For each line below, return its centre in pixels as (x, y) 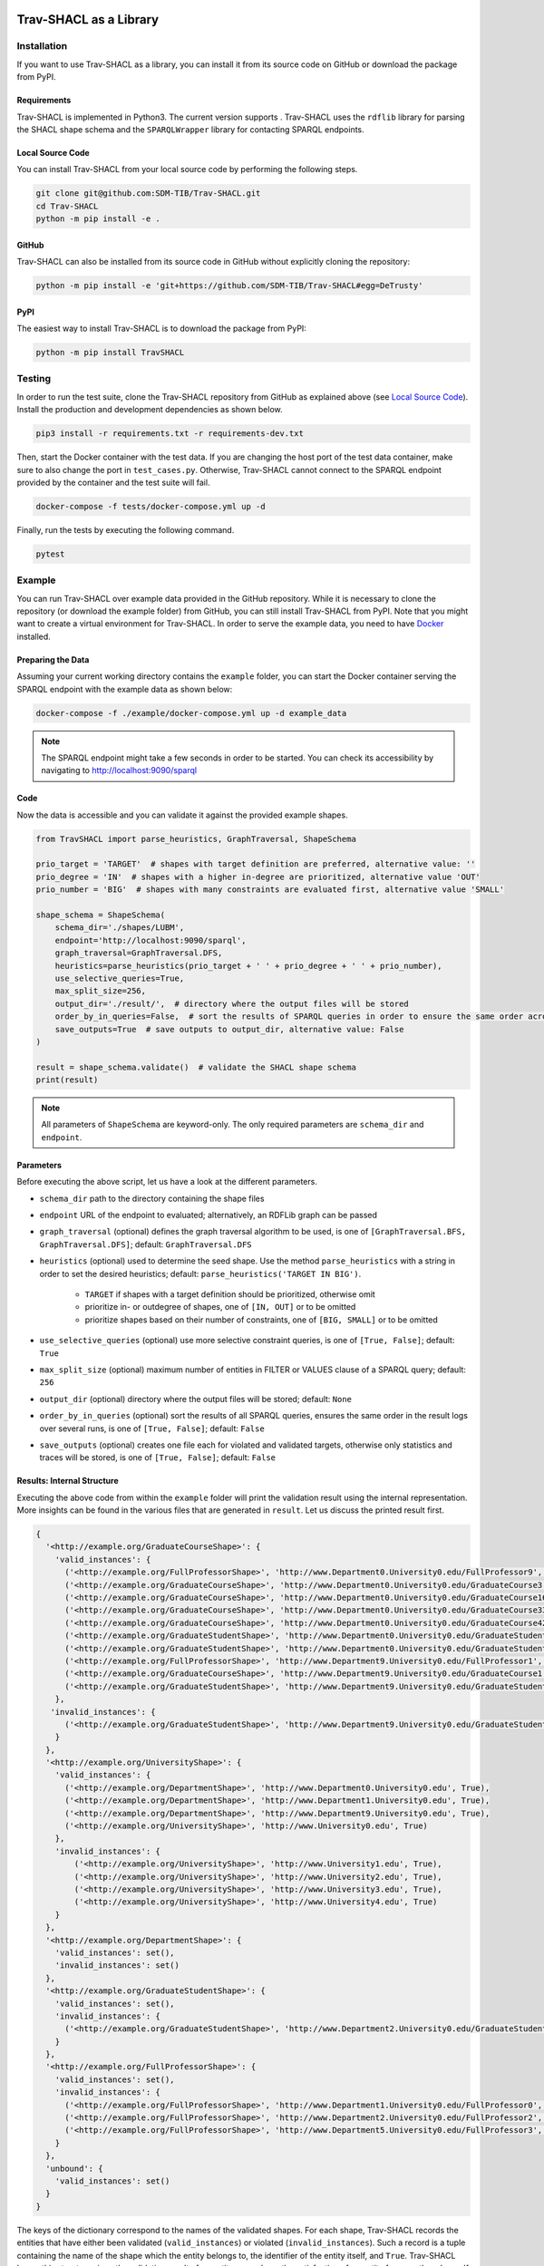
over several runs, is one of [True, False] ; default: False (152, 1428)
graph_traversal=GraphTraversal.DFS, (139, 953)
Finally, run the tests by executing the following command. (126, 529)
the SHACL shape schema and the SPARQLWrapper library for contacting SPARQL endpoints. (190, 129)
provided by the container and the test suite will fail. (113, 482)
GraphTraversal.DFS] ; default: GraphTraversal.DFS (146, 1244)
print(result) (67, 1080)
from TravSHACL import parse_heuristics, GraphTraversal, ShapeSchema (196, 839)
